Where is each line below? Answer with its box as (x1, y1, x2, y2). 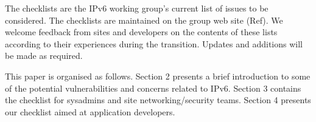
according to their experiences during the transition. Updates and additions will (5, 37, 303, 50)
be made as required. (5, 49, 83, 62)
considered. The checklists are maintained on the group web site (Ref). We (5, 13, 283, 26)
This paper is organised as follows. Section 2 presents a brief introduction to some (5, 69, 311, 82)
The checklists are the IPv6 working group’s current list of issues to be (5, 2, 269, 14)
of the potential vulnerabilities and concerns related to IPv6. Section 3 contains (5, 81, 301, 94)
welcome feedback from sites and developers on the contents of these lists (5, 25, 278, 38)
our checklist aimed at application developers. (5, 105, 175, 118)
